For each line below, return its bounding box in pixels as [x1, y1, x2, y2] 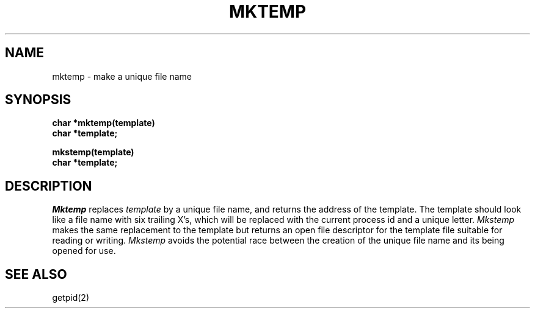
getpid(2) [52, 292, 90, 303]
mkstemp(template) [52, 147, 134, 158]
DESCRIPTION [5, 178, 92, 194]
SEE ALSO [5, 266, 67, 282]
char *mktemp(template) [52, 118, 155, 128]
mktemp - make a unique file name [52, 71, 192, 82]
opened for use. [52, 245, 116, 256]
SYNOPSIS [5, 92, 71, 108]
